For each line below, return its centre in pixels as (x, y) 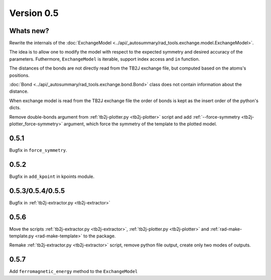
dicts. (15, 108)
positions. (19, 75)
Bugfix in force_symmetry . (38, 150)
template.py (22, 236)
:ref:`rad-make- (226, 229)
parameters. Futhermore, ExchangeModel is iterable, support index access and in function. (105, 59)
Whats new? (29, 31)
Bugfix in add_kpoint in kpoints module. (52, 176)
